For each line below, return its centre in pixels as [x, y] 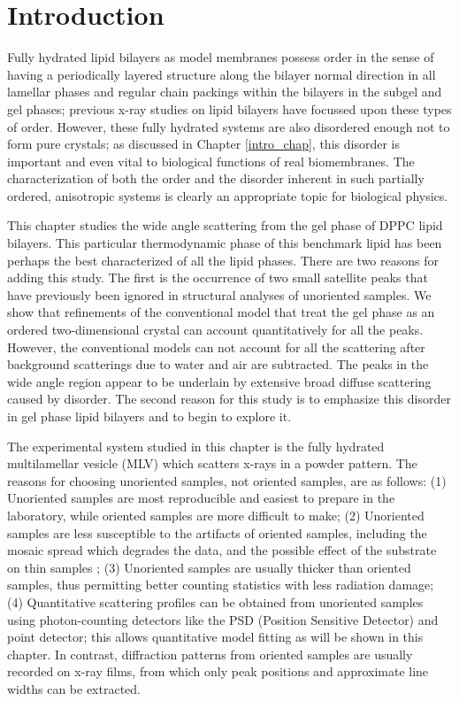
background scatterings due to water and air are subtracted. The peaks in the [218, 364]
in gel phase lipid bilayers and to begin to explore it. [149, 416]
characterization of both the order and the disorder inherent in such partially [216, 178]
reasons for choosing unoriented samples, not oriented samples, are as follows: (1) [227, 480]
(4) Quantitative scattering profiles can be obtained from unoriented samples [215, 601]
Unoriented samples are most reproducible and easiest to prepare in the [201, 498]
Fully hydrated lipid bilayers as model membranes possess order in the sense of [221, 57]
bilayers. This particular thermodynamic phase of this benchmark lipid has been [225, 243]
